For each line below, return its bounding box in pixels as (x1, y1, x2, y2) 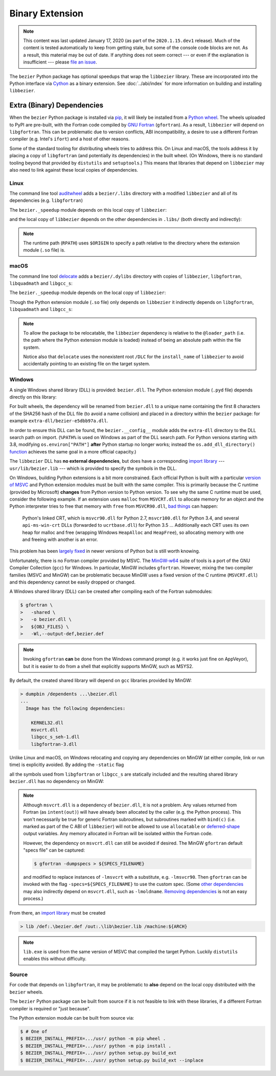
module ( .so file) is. (23, 247, 66, 253)
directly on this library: (9, 394, 57, 400)
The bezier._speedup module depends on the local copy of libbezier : (9, 289, 166, 296)
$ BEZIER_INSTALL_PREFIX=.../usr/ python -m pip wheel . (20, 1036, 166, 1042)
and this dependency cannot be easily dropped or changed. (9, 579, 136, 585)
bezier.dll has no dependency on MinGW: (9, 778, 104, 784)
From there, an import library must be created (9, 909, 106, 916)
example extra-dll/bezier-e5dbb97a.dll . (9, 418, 108, 424)
